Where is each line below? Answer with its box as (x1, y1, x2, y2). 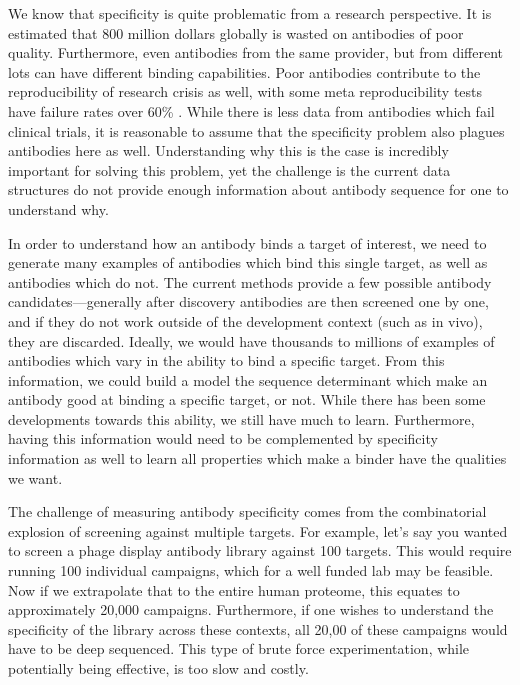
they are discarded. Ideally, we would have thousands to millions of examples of (8, 330, 495, 351)
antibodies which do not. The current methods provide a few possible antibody (8, 271, 492, 292)
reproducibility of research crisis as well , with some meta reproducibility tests (8, 81, 483, 102)
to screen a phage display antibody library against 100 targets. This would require (8, 540, 512, 561)
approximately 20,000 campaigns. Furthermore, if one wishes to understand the (8, 599, 494, 620)
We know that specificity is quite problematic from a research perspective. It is (8, 3, 492, 23)
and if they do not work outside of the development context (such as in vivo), (8, 310, 483, 331)
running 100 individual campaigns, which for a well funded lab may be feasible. (8, 560, 494, 581)
